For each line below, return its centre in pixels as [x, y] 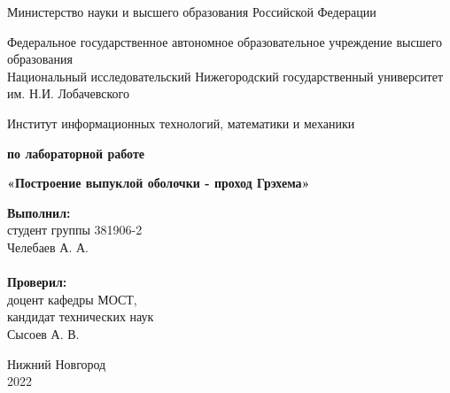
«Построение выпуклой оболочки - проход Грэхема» [159, 183]
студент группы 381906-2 [75, 230]
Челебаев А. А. [48, 247]
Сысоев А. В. [43, 333]
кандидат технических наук [81, 316]
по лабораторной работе [76, 153]
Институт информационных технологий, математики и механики [181, 123]
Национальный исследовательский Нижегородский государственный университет [225, 76]
